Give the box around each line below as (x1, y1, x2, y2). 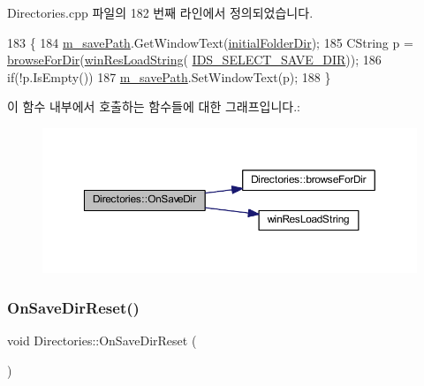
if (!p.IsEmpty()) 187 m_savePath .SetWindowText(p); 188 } (7, 67, 331, 86)
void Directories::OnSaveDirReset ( (7, 330, 197, 349)
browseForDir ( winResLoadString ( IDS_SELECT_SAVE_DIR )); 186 (7, 50, 382, 69)
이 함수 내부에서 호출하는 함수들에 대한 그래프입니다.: (7, 97, 300, 116)
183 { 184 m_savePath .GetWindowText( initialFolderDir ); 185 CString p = (7, 33, 413, 51)
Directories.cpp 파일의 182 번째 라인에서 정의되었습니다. (7, 4, 314, 21)
